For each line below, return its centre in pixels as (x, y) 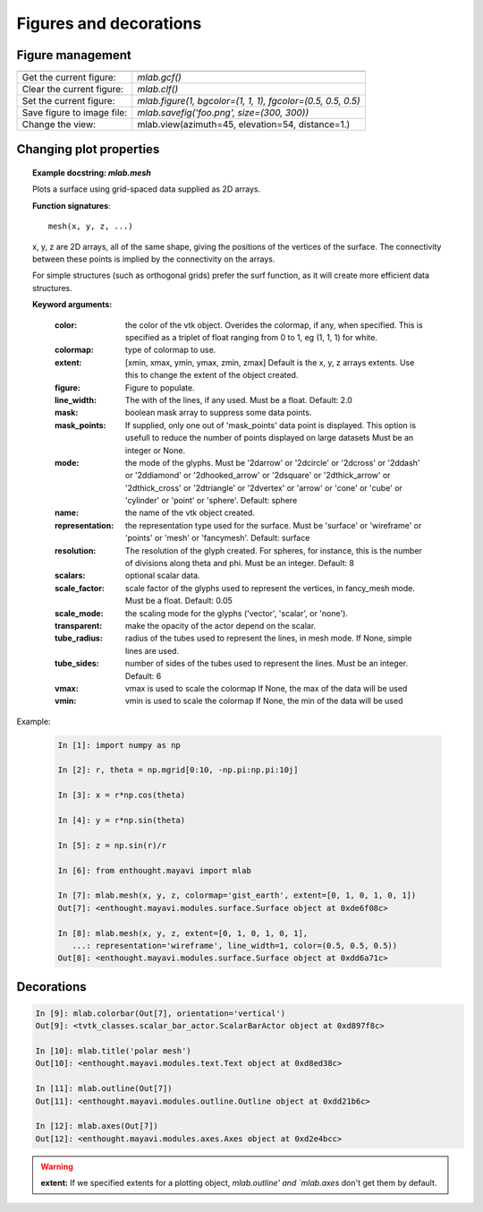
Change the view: (59, 125)
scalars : (70, 576)
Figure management (74, 55)
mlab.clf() (158, 90)
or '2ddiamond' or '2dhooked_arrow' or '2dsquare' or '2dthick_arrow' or (258, 476)
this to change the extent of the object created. (212, 375)
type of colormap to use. (171, 350)
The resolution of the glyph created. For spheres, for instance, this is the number (274, 550)
